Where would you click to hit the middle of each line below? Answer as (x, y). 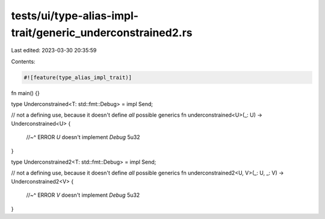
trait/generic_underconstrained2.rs (102, 32)
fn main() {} (26, 93)
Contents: (23, 61)
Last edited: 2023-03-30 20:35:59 (54, 51)
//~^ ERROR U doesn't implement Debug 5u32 (83, 137)
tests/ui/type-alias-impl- (75, 16)
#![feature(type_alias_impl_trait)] (78, 77)
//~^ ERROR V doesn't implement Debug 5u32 (83, 195)
